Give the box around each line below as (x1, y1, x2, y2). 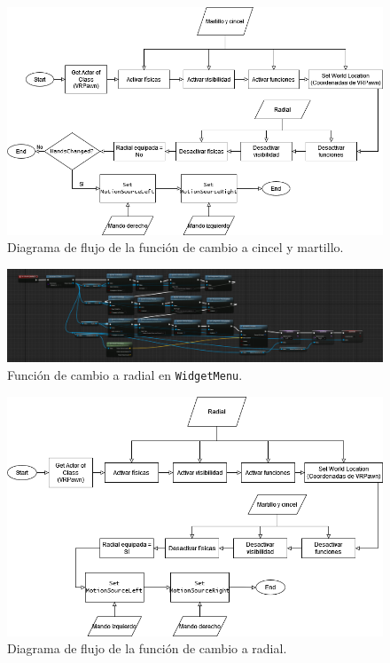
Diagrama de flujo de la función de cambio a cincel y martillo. (7, 238, 344, 257)
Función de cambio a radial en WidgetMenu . (7, 366, 243, 384)
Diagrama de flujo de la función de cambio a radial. (7, 639, 287, 658)
